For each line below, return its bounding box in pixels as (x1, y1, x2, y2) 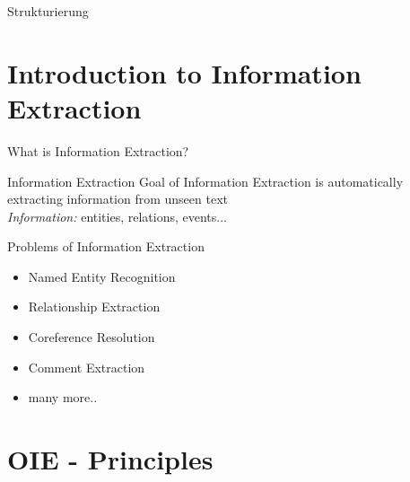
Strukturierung (7, 2, 89, 20)
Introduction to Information (7, 54, 362, 91)
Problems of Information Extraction (7, 237, 205, 256)
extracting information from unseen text (7, 189, 228, 208)
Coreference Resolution (28, 328, 155, 346)
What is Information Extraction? (7, 141, 189, 160)
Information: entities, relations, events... (7, 206, 227, 225)
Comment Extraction (28, 357, 145, 376)
